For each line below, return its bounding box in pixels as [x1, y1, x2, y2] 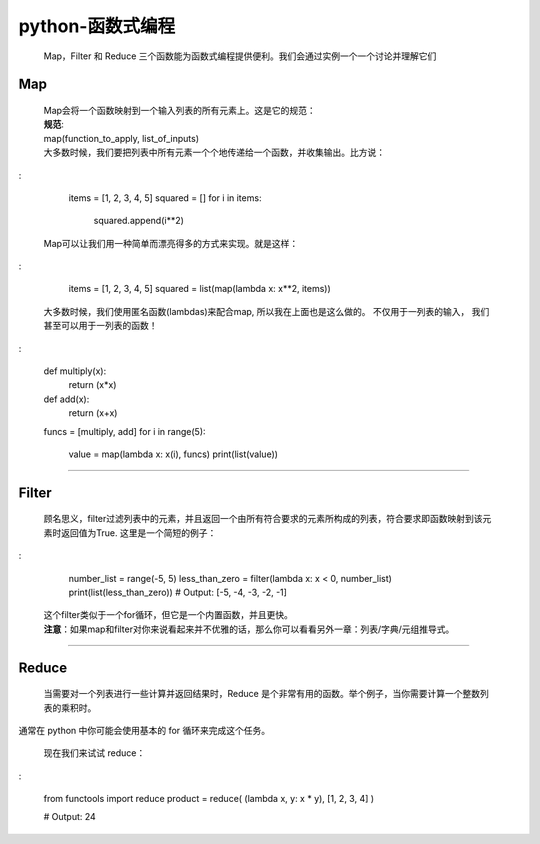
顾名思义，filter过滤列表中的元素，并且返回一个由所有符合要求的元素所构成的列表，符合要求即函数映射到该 [43, 513, 484, 525]
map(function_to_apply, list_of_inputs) [43, 132, 200, 144]
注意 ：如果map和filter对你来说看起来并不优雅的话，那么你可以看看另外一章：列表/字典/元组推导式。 [43, 623, 455, 635]
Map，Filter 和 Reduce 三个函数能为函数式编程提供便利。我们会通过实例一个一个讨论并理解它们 [43, 50, 437, 62]
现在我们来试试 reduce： [43, 747, 146, 759]
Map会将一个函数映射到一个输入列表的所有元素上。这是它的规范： [43, 104, 317, 116]
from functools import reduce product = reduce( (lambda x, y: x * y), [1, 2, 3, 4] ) [43, 793, 375, 805]
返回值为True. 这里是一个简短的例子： [60, 526, 217, 539]
